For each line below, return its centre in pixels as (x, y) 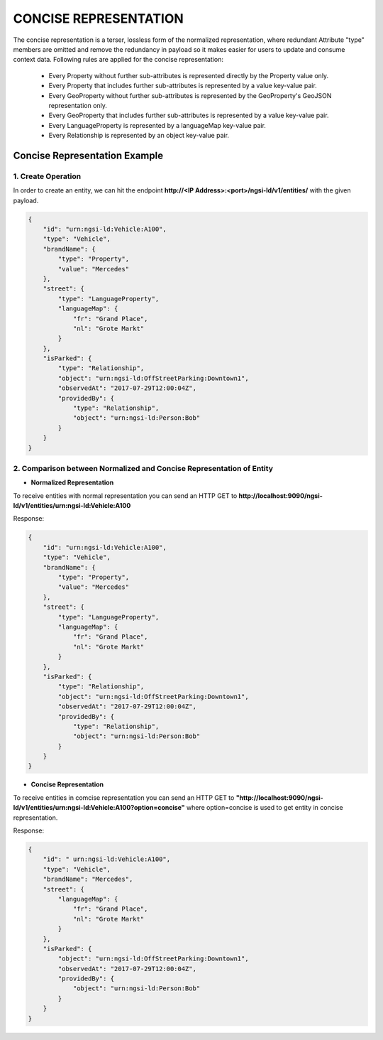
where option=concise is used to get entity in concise (265, 808)
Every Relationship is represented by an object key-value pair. (139, 136)
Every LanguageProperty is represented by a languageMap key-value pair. (157, 125)
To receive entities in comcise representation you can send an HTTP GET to (124, 797)
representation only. (78, 105)
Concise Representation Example (88, 155)
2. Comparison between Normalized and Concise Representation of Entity (143, 468)
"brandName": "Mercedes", (88, 879)
